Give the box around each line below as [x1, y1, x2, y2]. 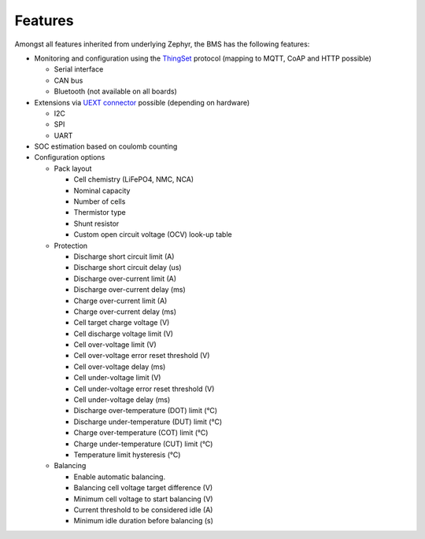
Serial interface [54, 65, 104, 74]
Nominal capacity [73, 186, 131, 195]
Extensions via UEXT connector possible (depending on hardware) [34, 98, 250, 107]
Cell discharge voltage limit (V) [73, 329, 173, 338]
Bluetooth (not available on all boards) [54, 87, 177, 96]
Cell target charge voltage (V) [73, 318, 170, 327]
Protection [54, 241, 88, 250]
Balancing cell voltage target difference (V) [73, 483, 213, 493]
